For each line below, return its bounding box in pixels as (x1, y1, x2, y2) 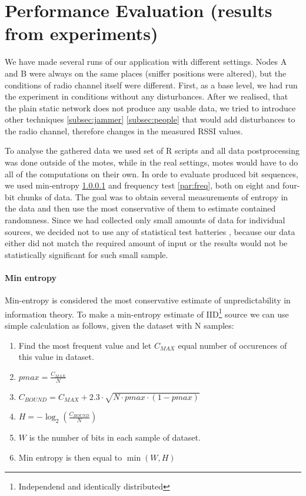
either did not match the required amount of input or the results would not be (5, 237, 288, 249)
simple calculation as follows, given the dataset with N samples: (5, 319, 234, 332)
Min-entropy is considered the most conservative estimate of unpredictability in (5, 294, 291, 306)
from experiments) (5, 21, 158, 45)
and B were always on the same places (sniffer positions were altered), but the (5, 67, 287, 79)
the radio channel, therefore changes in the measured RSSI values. (5, 124, 243, 137)
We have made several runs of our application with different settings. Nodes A (5, 55, 287, 68)
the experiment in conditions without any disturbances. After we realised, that (5, 90, 288, 102)
